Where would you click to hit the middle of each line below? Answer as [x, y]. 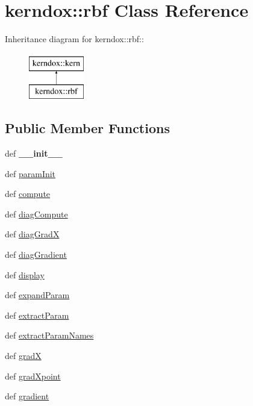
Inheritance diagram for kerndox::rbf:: [74, 39]
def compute [28, 194]
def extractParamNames [49, 335]
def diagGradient [36, 255]
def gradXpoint [33, 376]
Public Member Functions [87, 128]
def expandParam [37, 295]
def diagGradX [32, 234]
